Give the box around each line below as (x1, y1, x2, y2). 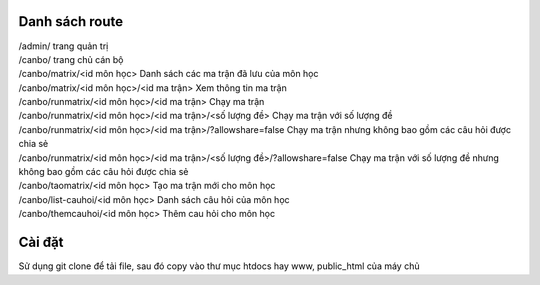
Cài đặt (18, 234, 64, 251)
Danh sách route (18, 13, 124, 30)
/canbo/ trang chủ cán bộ (18, 53, 124, 65)
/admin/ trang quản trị (18, 40, 109, 52)
